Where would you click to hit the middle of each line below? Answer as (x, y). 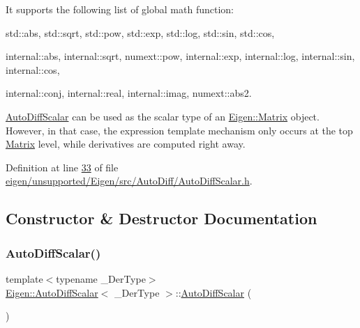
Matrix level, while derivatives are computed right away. (126, 144)
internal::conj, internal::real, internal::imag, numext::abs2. (129, 93)
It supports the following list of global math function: (120, 9)
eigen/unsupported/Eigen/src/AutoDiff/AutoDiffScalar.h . (129, 181)
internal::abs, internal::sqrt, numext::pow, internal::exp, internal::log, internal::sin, (180, 56)
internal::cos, (33, 69)
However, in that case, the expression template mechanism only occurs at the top (179, 130)
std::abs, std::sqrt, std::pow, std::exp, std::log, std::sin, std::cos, (140, 32)
